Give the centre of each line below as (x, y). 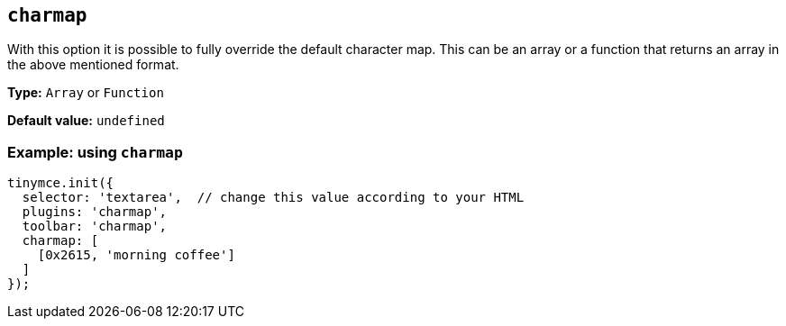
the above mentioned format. (93, 65)
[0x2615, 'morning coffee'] (136, 255)
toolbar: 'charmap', (95, 226)
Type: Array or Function (86, 93)
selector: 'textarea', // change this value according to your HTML (273, 198)
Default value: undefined (86, 121)
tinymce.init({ (61, 183)
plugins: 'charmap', (95, 212)
